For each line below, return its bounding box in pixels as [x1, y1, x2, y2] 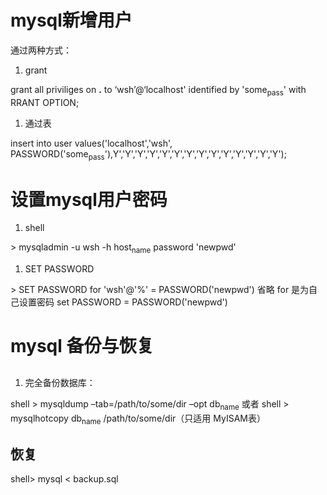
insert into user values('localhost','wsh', [10, 137, 173, 149]
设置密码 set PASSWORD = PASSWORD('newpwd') [18, 296, 228, 308]
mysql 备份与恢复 [10, 335, 155, 358]
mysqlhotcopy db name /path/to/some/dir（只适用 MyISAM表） [10, 412, 266, 426]
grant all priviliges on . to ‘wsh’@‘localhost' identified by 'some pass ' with [10, 83, 307, 98]
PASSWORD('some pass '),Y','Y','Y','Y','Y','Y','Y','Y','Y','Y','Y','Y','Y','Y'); [10, 147, 287, 162]
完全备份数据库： [24, 376, 96, 388]
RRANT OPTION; [10, 96, 80, 108]
